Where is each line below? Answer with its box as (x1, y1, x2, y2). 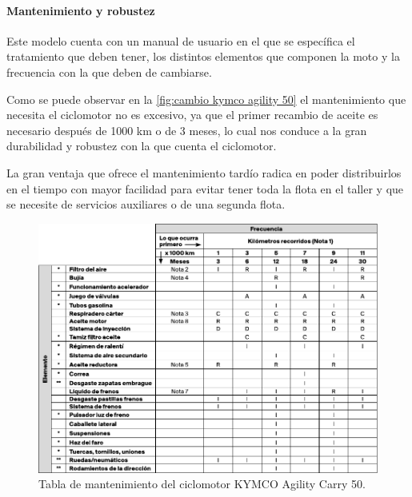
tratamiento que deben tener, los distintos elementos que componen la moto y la (6, 48, 400, 65)
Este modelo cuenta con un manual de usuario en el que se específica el (6, 32, 355, 49)
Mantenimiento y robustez (6, 2, 155, 18)
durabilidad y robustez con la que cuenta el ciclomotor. (6, 137, 277, 154)
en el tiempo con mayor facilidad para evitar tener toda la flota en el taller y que (6, 180, 404, 197)
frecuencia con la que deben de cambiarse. (6, 63, 212, 80)
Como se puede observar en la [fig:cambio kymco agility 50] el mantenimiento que (6, 90, 406, 107)
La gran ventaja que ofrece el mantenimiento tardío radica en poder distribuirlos (6, 164, 402, 181)
